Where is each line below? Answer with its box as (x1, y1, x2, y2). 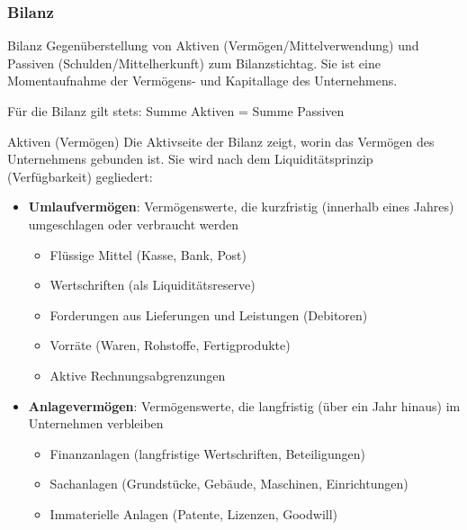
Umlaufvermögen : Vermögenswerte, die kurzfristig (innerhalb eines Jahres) (28, 197, 454, 216)
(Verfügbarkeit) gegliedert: (7, 166, 153, 185)
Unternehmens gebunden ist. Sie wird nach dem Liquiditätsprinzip (7, 149, 373, 168)
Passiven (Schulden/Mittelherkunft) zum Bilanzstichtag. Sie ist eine (7, 53, 381, 72)
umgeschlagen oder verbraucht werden (28, 214, 238, 233)
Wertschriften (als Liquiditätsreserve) (49, 275, 256, 294)
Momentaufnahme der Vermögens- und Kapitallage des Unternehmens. (7, 71, 398, 90)
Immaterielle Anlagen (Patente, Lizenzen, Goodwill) (49, 504, 338, 523)
